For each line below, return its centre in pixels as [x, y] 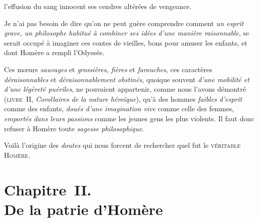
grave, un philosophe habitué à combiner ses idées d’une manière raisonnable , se [127, 33]
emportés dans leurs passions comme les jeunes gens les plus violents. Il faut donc [129, 118]
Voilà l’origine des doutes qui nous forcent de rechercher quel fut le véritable [122, 145]
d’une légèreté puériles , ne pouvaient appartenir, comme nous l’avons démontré [125, 89]
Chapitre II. [48, 189]
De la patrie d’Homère [83, 209]
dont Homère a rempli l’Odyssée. [54, 52]
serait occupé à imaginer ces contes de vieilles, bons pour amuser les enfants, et [126, 42]
